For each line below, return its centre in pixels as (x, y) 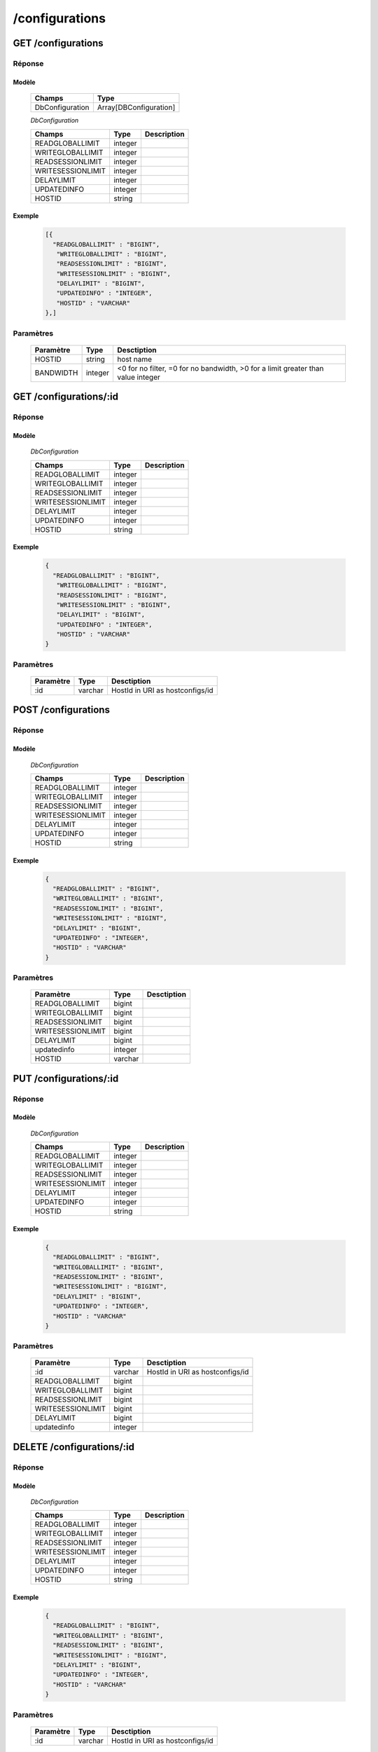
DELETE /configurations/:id (73, 1447)
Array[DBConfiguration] (136, 107)
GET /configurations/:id (66, 397)
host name (135, 359)
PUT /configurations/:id (66, 1078)
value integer (139, 377)
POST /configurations (61, 710)
